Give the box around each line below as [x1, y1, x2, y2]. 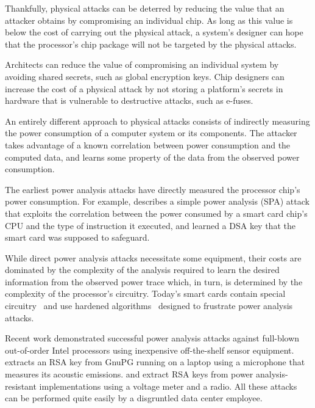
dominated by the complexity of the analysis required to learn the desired [5, 263, 280, 276]
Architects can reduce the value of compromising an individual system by [5, 58, 279, 71]
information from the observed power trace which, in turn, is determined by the [5, 275, 303, 288]
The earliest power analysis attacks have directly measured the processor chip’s [5, 183, 300, 195]
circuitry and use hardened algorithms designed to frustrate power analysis [5, 299, 293, 312]
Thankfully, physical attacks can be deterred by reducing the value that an [5, 2, 285, 14]
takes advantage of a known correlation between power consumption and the [5, 138, 291, 151]
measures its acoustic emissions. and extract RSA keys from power [5, 368, 253, 381]
